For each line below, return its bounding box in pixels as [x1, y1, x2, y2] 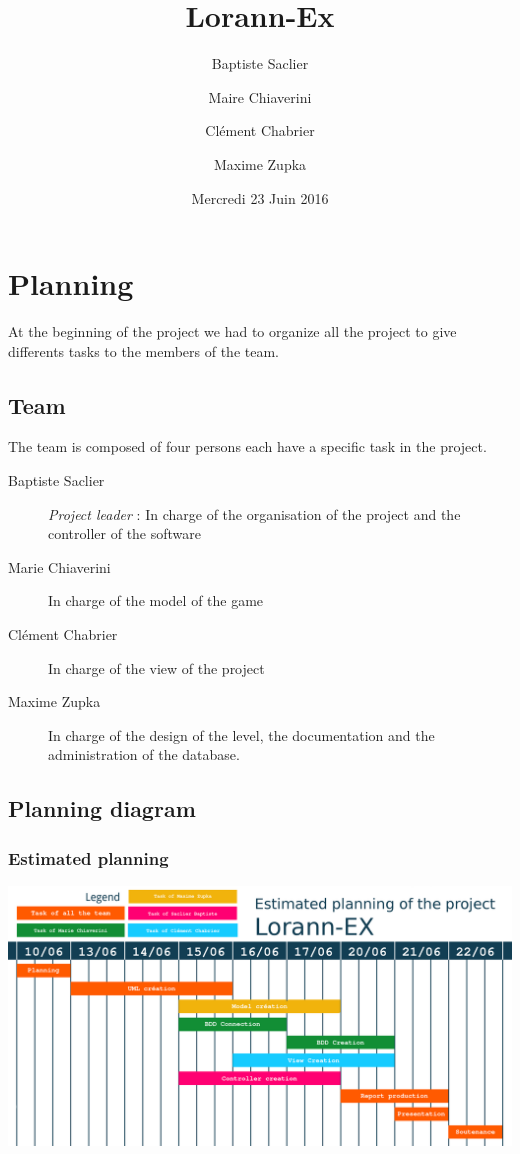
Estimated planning [8, 845, 169, 870]
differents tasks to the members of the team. [8, 340, 279, 361]
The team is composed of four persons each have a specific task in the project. [8, 436, 487, 457]
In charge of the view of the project [48, 657, 265, 678]
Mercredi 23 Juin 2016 [191, 187, 329, 208]
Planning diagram [8, 793, 196, 824]
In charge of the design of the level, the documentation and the [48, 724, 435, 745]
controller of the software [48, 523, 202, 544]
